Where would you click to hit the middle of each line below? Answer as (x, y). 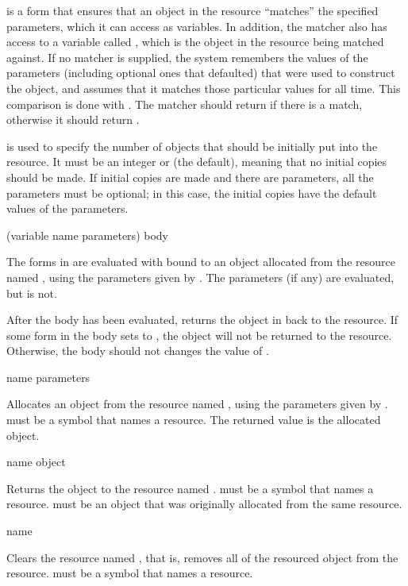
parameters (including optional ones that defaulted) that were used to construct (201, 73)
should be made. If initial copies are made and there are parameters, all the (190, 177)
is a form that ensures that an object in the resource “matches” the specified (192, 10)
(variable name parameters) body (87, 235)
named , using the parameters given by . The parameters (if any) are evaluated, (200, 277)
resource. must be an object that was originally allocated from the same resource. (204, 504)
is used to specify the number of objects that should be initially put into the (192, 146)
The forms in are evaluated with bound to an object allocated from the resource (201, 262)
